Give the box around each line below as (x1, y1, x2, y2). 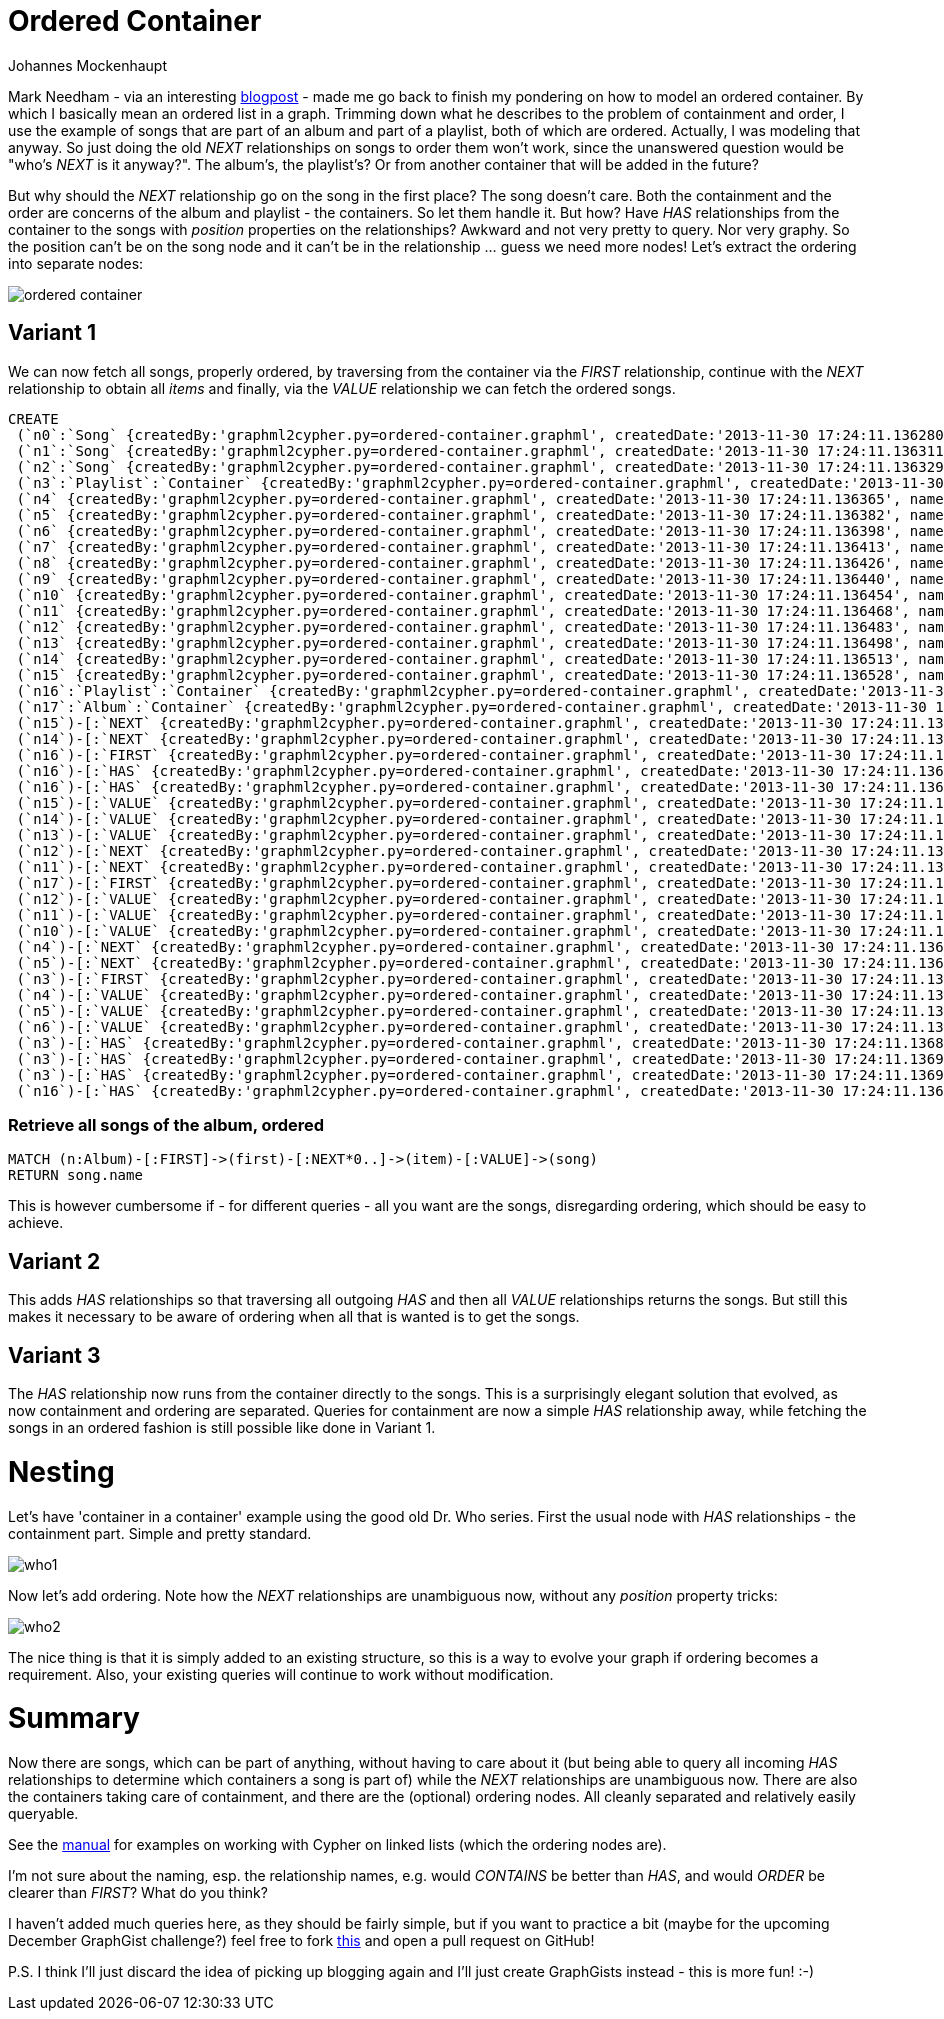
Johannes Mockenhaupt (8, 56, 167, 74)
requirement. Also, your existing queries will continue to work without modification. (8, 1665, 554, 1683)
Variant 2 (8, 1248, 101, 1274)
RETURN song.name (8, 1167, 143, 1184)
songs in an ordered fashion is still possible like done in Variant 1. (8, 1419, 436, 1437)
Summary (8, 1701, 140, 1736)
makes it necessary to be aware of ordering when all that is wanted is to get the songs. (8, 1308, 580, 1326)
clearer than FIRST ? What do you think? (8, 1884, 268, 1902)
